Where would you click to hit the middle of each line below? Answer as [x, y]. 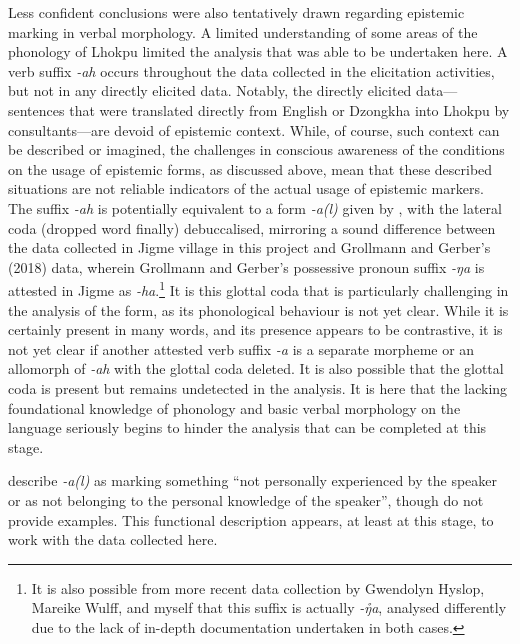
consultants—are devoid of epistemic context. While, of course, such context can [254, 129]
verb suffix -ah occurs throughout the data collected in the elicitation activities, [251, 70]
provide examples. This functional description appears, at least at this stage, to [251, 519]
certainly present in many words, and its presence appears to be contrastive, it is [255, 329]
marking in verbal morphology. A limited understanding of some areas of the [243, 31]
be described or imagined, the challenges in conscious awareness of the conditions [256, 149]
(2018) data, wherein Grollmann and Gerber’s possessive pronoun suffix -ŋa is [246, 266]
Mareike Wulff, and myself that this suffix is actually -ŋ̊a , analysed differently [269, 607]
